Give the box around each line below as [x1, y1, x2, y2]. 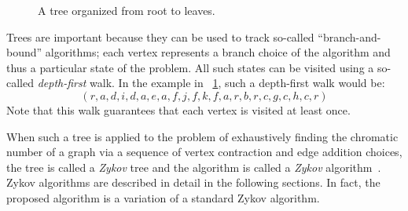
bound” [6, 44, 42, 60]
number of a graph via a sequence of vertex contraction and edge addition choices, [6, 144, 402, 160]
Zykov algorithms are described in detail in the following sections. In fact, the [6, 174, 380, 191]
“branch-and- [318, 28, 381, 45]
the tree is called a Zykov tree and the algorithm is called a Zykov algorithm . [6, 158, 381, 175]
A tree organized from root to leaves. [38, 2, 215, 18]
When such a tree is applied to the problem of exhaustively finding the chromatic [6, 128, 399, 144]
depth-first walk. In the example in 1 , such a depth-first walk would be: [37, 75, 385, 91]
